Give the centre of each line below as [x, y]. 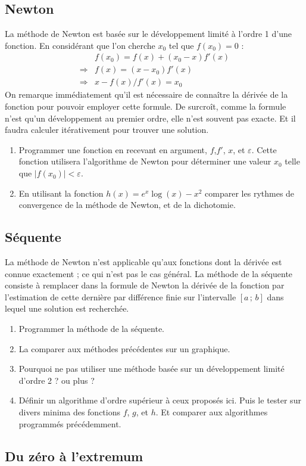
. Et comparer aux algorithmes [212, 411]
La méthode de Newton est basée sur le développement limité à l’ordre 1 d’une [148, 34]
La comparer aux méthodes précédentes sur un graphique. [124, 348]
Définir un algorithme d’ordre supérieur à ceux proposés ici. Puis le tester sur [160, 400]
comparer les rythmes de [250, 193]
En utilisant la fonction [61, 193]
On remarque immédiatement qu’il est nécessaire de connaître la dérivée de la [146, 94]
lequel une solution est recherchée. [67, 308]
